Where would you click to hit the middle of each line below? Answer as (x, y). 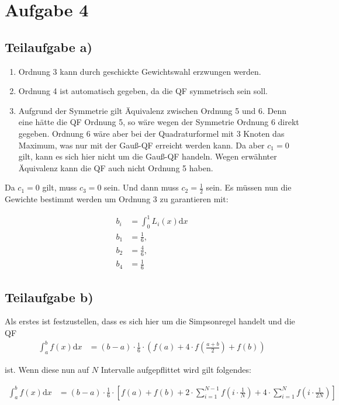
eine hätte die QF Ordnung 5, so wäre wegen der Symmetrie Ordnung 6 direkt (159, 122)
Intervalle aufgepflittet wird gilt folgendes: (176, 369)
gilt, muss (60, 187)
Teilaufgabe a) (49, 46)
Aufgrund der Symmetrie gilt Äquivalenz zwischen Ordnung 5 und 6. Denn (152, 110)
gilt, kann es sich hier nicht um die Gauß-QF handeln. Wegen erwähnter (148, 156)
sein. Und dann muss (141, 187)
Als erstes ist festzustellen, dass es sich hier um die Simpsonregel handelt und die (150, 321)
